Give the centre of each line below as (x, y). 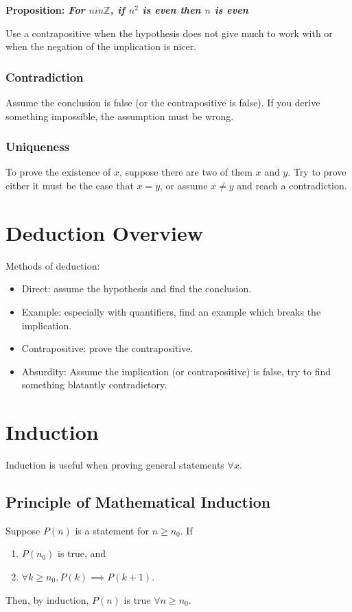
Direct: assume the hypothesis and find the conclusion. (137, 289)
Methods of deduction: (53, 265)
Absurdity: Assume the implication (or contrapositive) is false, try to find (176, 371)
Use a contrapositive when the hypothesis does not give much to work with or (169, 33)
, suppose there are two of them (186, 172)
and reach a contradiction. (292, 185)
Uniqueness (38, 146)
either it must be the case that (70, 185)
